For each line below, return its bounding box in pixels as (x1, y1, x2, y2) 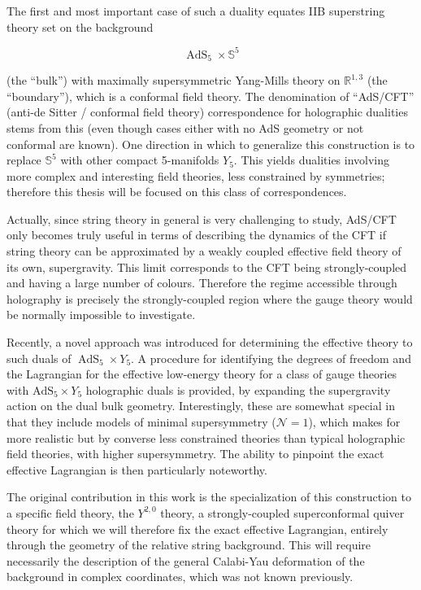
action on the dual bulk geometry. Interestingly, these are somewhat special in (7, 397, 395, 414)
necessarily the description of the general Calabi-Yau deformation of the (7, 552, 365, 569)
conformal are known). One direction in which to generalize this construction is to (7, 135, 415, 152)
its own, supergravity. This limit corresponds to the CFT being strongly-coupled (7, 258, 407, 275)
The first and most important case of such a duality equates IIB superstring (7, 2, 385, 19)
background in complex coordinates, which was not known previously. (7, 568, 354, 585)
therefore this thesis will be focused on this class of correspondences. (7, 183, 347, 200)
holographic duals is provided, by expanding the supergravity (85, 381, 391, 398)
